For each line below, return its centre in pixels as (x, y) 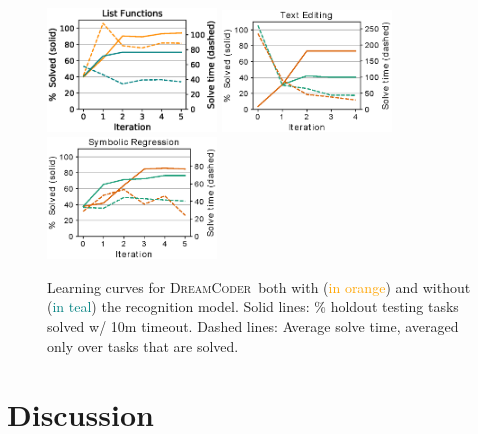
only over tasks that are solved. (143, 345)
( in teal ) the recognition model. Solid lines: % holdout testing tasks (253, 306)
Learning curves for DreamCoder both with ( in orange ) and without (259, 286)
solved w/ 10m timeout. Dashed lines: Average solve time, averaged (253, 326)
